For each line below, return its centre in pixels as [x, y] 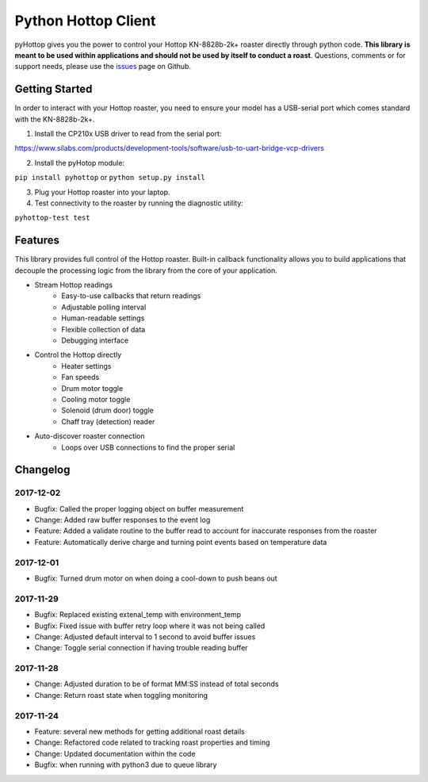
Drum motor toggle [92, 388]
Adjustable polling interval [104, 307]
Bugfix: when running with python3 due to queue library [126, 765]
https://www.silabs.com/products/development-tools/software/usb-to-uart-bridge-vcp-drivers [170, 148]
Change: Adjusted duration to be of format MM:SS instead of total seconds [157, 684]
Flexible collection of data [103, 329]
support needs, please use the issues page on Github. [103, 67]
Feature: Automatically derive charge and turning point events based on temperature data [181, 542]
